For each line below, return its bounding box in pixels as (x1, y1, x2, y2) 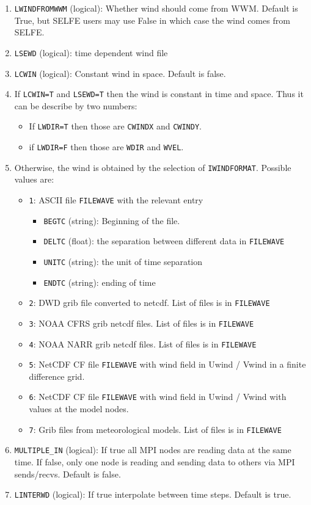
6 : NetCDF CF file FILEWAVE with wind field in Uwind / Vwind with (29, 390, 287, 403)
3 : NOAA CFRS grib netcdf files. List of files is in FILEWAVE (29, 316, 254, 329)
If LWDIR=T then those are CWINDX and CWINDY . (29, 120, 202, 133)
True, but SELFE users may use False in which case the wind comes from (14, 13, 290, 26)
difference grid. (29, 369, 85, 382)
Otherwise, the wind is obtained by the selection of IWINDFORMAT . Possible (14, 161, 291, 173)
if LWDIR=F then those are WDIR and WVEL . (29, 140, 184, 153)
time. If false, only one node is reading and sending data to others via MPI (14, 456, 295, 468)
